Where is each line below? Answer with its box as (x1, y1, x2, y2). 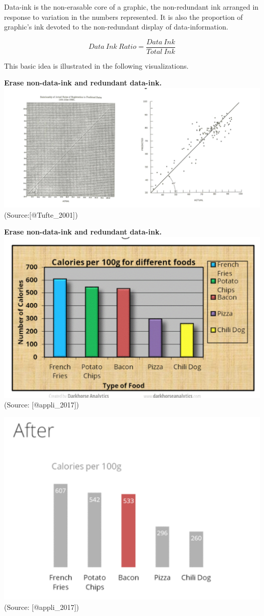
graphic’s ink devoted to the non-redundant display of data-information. (4, 21, 228, 32)
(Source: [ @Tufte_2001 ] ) (4, 209, 78, 220)
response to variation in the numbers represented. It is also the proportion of (4, 11, 243, 22)
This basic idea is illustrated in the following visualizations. (4, 60, 189, 71)
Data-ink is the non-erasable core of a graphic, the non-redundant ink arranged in (4, 2, 259, 12)
